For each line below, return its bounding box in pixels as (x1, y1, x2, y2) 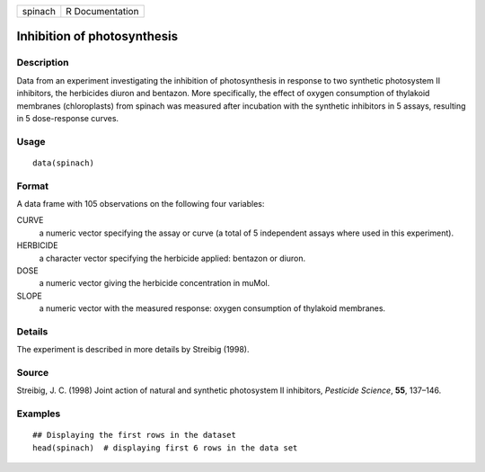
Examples (16, 407, 61, 420)
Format (16, 180, 49, 192)
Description (16, 57, 69, 69)
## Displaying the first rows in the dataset (32, 430, 237, 441)
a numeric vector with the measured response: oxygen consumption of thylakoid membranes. (39, 303, 386, 314)
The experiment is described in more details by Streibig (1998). (16, 344, 250, 355)
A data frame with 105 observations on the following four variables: (16, 199, 265, 209)
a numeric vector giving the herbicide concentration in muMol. (39, 278, 270, 289)
